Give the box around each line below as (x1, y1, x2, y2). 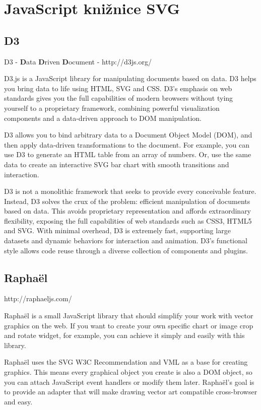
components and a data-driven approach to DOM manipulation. (4, 112, 202, 123)
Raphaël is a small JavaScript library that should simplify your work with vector (4, 310, 253, 321)
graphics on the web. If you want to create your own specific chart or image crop (4, 320, 253, 330)
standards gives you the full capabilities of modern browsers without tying (4, 93, 233, 103)
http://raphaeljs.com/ (4, 293, 72, 304)
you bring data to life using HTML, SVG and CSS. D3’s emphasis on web (4, 83, 232, 93)
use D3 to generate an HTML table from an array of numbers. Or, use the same (4, 149, 251, 160)
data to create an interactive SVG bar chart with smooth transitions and (4, 159, 229, 169)
